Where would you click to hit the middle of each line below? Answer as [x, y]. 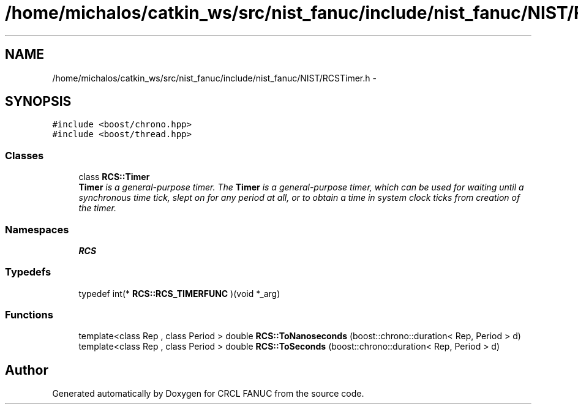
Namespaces [37, 229]
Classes [24, 155]
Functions [29, 315]
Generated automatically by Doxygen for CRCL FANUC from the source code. [208, 394]
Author [27, 370]
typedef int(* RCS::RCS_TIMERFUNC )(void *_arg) [179, 293]
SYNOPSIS [38, 102]
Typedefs [28, 272]
